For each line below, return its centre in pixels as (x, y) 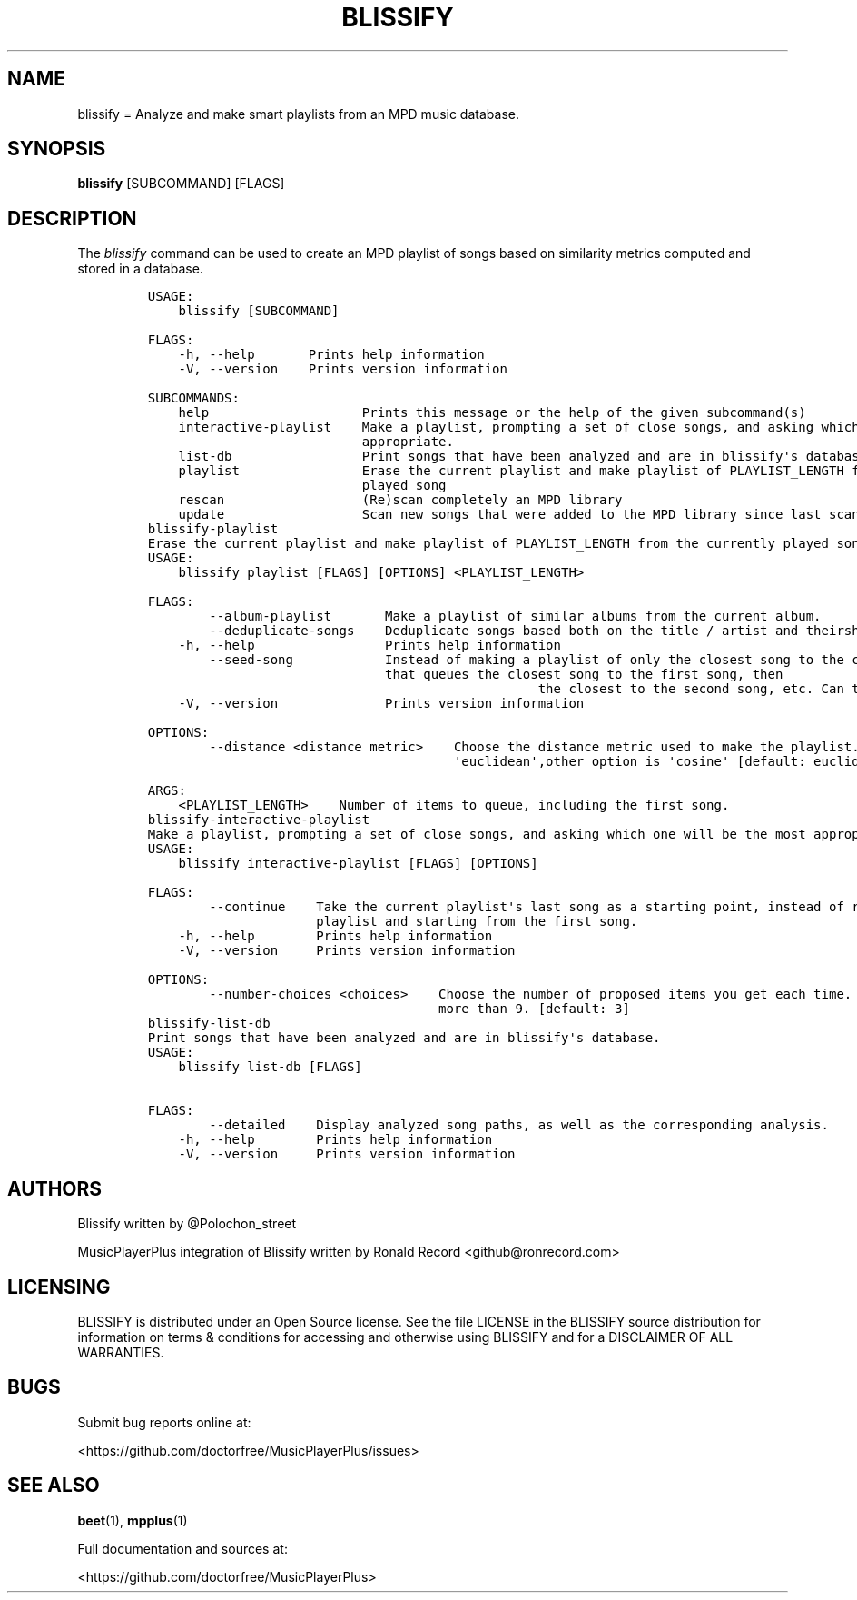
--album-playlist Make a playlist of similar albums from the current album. (515, 616)
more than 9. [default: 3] (534, 1009)
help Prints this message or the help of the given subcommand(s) (492, 413)
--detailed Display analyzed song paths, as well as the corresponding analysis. (519, 1125)
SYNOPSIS (57, 149)
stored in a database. (140, 269)
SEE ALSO (54, 1486)
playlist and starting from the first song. (477, 922)
